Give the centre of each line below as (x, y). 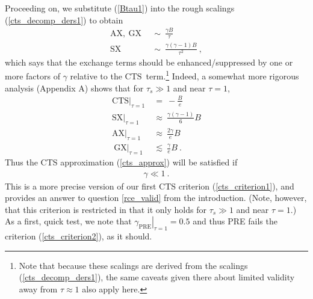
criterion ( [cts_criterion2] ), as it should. (79, 236)
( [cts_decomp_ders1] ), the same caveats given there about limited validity (157, 277)
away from (38, 289)
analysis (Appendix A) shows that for (74, 88)
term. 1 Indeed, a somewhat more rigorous (222, 75)
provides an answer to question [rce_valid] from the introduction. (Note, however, (156, 198)
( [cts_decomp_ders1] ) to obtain (64, 20)
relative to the (96, 76)
